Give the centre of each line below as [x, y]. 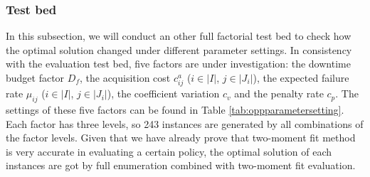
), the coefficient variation [163, 93]
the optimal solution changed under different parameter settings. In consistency [179, 49]
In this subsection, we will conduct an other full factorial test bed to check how [179, 36]
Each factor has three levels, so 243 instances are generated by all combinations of [185, 123]
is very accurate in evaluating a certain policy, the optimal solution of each [169, 151]
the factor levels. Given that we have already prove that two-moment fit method [181, 138]
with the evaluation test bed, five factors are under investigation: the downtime [178, 64]
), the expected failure [301, 77]
